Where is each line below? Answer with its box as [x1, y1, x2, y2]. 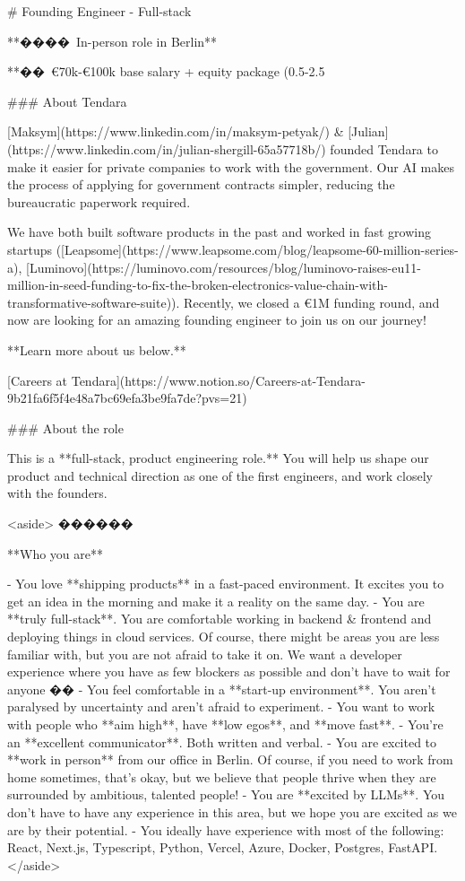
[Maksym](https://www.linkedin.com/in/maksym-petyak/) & [7, 122, 344, 141]
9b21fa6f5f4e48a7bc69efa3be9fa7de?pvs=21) [7, 388, 247, 407]
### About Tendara [7, 92, 127, 110]
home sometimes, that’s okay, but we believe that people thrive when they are [7, 767, 436, 786]
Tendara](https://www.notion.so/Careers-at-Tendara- [71, 371, 366, 389]
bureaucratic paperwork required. [7, 192, 191, 211]
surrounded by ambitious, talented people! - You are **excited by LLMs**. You [7, 785, 445, 804]
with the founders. [7, 484, 108, 502]
